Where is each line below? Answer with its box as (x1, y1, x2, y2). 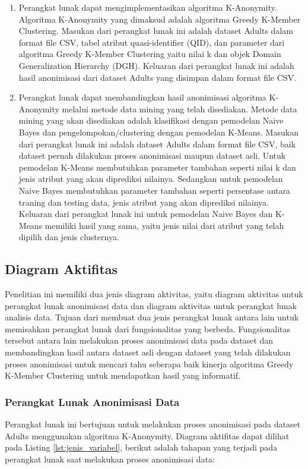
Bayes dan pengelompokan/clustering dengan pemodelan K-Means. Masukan (18, 125, 299, 138)
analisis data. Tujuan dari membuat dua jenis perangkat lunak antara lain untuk (5, 311, 299, 323)
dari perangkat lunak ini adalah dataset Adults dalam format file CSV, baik (18, 137, 296, 150)
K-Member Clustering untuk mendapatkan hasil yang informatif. (5, 369, 240, 382)
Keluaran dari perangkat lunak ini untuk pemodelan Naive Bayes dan (18, 207, 273, 220)
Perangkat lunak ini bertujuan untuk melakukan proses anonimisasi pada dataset (5, 418, 301, 430)
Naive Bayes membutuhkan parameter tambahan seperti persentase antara (18, 184, 291, 196)
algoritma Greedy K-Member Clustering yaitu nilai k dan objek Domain (18, 48, 281, 60)
